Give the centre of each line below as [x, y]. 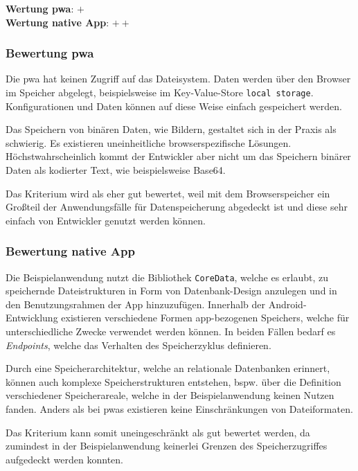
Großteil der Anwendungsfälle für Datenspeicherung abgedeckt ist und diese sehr [177, 207]
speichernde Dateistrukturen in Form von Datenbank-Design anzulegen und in [171, 291]
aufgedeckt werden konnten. [64, 459]
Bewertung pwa [50, 53]
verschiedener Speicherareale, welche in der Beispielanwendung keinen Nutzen [170, 395]
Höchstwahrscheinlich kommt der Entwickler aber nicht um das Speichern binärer [178, 156]
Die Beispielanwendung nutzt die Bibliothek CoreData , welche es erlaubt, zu [167, 277]
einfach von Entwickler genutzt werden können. [106, 220]
